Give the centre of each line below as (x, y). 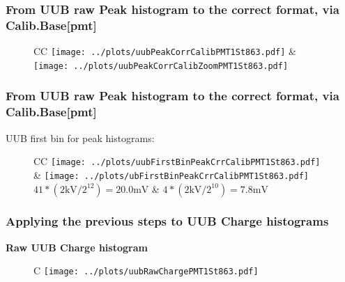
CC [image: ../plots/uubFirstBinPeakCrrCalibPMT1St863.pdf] (177, 161)
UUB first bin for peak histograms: (80, 138)
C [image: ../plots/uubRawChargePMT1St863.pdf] (146, 271)
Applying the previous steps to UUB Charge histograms (167, 221)
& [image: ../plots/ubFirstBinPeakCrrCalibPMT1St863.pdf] (171, 174)
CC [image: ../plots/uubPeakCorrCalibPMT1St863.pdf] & (165, 51)
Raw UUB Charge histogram (77, 247)
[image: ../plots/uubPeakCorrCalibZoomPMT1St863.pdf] (161, 66)
